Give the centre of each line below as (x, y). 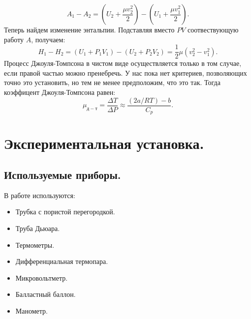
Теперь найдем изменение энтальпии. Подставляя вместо (89, 29)
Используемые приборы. (63, 174)
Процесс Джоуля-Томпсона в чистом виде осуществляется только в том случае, (123, 63)
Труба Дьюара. (38, 228)
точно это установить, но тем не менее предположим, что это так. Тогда (112, 82)
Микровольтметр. (42, 277)
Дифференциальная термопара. (62, 261)
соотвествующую (213, 29)
